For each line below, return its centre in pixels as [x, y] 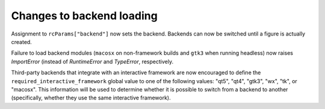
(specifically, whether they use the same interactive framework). [91, 98]
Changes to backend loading [84, 16]
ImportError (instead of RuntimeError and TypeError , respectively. [92, 61]
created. [22, 42]
